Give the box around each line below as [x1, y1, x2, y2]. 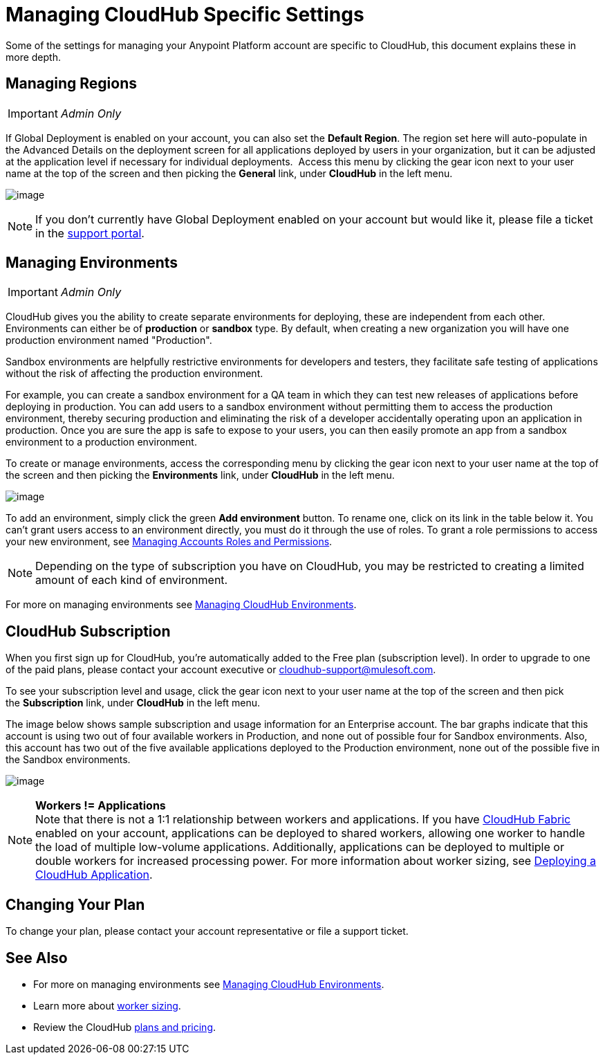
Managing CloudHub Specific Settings [6, 3, 364, 26]
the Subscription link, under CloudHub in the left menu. [6, 697, 261, 709]
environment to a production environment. [6, 436, 197, 448]
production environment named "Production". [6, 334, 212, 347]
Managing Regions [6, 75, 138, 93]
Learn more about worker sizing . [33, 999, 181, 1012]
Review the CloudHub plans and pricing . [33, 1021, 216, 1033]
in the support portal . [35, 226, 145, 240]
